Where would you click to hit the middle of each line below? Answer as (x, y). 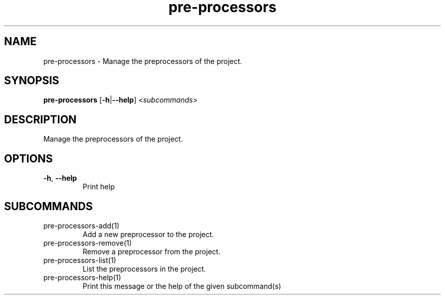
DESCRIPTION (40, 119)
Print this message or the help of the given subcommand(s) (182, 286)
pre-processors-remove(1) (88, 243)
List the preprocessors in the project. (144, 269)
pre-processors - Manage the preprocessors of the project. (143, 61)
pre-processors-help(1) (82, 277)
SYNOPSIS (32, 81)
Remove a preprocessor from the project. (151, 251)
